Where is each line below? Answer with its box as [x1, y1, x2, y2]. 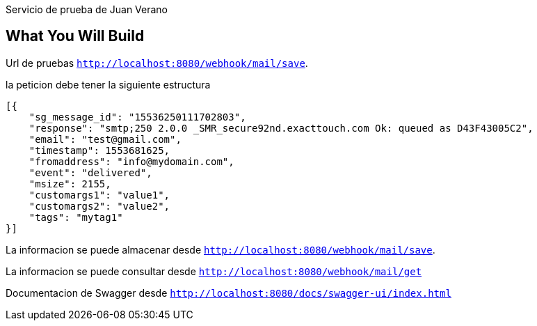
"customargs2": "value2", [29, 200, 170, 212]
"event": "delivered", [29, 166, 152, 178]
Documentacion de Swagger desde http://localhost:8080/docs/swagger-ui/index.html [6, 286, 451, 299]
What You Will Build [6, 27, 145, 45]
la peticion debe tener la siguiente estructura [6, 78, 211, 91]
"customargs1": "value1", [29, 189, 170, 201]
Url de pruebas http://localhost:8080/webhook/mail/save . [6, 56, 308, 69]
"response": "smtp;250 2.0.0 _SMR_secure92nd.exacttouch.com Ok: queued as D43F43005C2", [29, 122, 534, 134]
